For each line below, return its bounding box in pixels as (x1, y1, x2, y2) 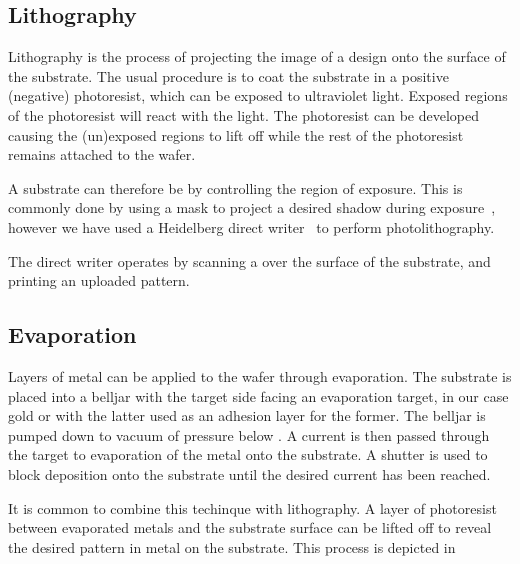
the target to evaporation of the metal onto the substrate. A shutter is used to (8, 444, 488, 465)
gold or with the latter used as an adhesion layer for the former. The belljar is (8, 405, 486, 426)
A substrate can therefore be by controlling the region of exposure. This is (8, 177, 463, 198)
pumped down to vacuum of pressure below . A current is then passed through (8, 424, 490, 445)
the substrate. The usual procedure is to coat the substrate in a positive (8, 65, 449, 86)
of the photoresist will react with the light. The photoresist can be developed (8, 104, 479, 125)
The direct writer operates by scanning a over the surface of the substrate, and (8, 250, 491, 271)
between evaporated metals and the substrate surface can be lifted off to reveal (8, 517, 492, 538)
